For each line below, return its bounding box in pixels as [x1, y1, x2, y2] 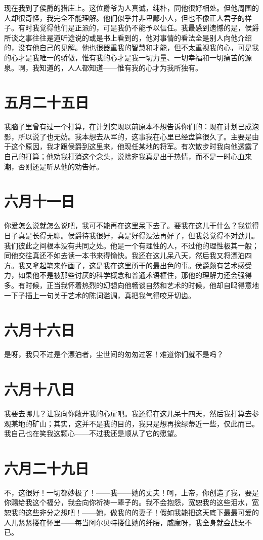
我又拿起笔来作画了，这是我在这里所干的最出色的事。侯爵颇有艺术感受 [18, 260, 252, 270]
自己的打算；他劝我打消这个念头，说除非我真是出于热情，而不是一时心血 [4, 151, 245, 162]
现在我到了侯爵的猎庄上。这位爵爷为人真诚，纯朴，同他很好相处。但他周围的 [4, 3, 259, 13]
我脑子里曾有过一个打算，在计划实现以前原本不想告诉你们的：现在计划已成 [4, 121, 252, 132]
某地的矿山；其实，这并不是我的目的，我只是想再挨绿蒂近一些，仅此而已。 [11, 418, 259, 428]
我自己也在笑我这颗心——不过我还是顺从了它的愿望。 [4, 428, 181, 439]
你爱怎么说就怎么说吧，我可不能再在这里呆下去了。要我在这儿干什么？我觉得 [4, 220, 259, 231]
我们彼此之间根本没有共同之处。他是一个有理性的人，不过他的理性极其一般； [4, 240, 259, 250]
